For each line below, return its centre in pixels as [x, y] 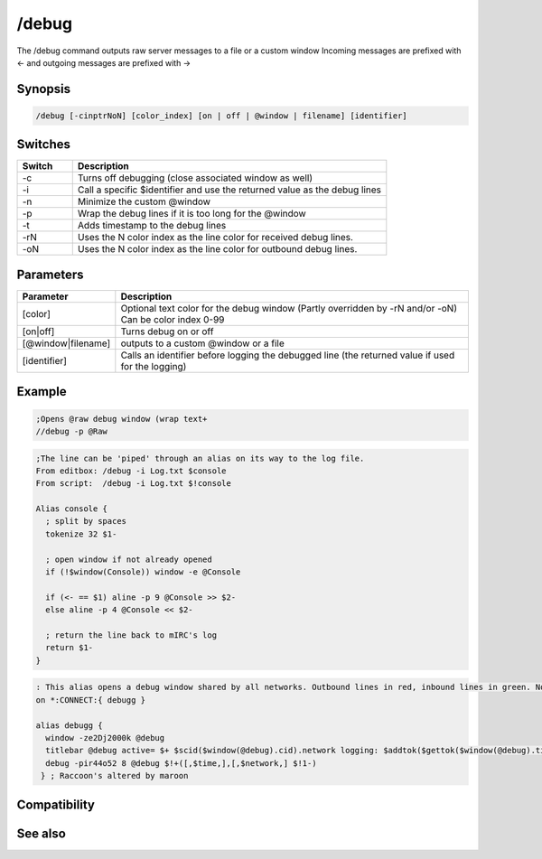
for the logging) [154, 366]
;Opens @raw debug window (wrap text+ [121, 419]
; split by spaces [86, 521]
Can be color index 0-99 [173, 319]
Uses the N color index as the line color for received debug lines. [215, 238]
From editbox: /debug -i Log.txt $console [131, 471]
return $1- [70, 648]
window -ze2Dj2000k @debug [105, 738]
